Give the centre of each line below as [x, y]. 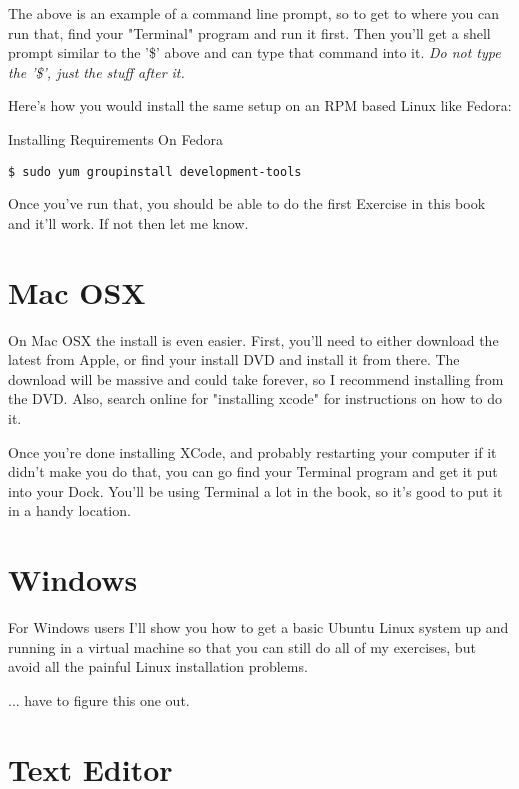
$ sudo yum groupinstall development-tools [155, 171]
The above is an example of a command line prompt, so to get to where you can [253, 13]
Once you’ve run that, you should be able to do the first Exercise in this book [247, 203]
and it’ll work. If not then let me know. [128, 222]
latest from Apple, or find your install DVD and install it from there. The [234, 359]
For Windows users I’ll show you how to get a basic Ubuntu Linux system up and [258, 627]
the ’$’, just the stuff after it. [96, 71]
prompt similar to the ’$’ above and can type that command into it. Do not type [254, 52]
